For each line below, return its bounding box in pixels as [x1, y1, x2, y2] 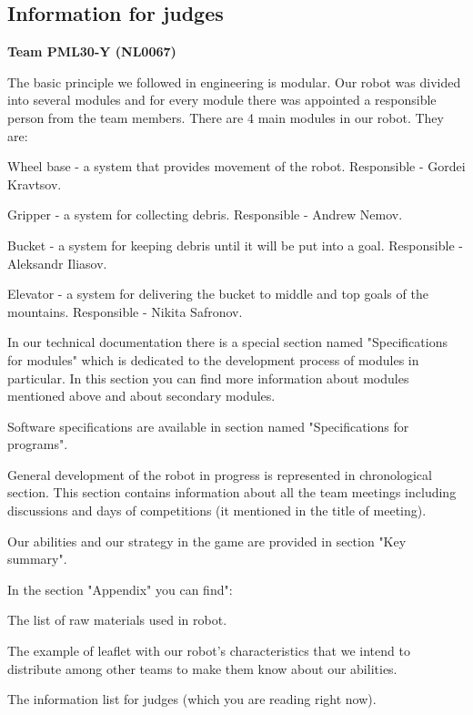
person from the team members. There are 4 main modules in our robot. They [7, 107, 444, 127]
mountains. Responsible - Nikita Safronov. [7, 301, 243, 321]
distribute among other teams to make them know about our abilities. [7, 659, 398, 678]
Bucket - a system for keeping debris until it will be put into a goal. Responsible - [7, 235, 463, 254]
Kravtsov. [7, 174, 62, 193]
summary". [7, 549, 67, 568]
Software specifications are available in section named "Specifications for [7, 416, 409, 435]
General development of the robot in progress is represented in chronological [7, 465, 432, 484]
